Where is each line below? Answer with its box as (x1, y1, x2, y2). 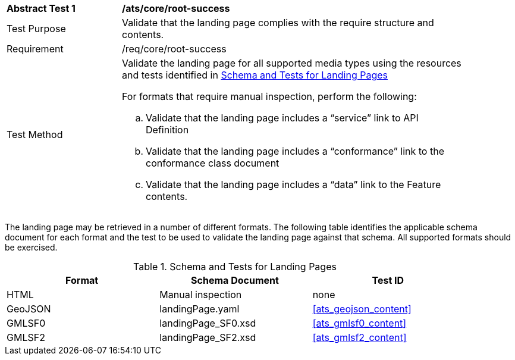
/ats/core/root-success (122, 2, 230, 14)
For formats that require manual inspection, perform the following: (122, 90, 417, 102)
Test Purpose (7, 23, 66, 35)
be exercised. (5, 242, 58, 252)
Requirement (7, 43, 64, 55)
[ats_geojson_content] (312, 303, 412, 315)
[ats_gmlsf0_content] (312, 317, 407, 329)
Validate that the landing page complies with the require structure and (122, 17, 434, 29)
